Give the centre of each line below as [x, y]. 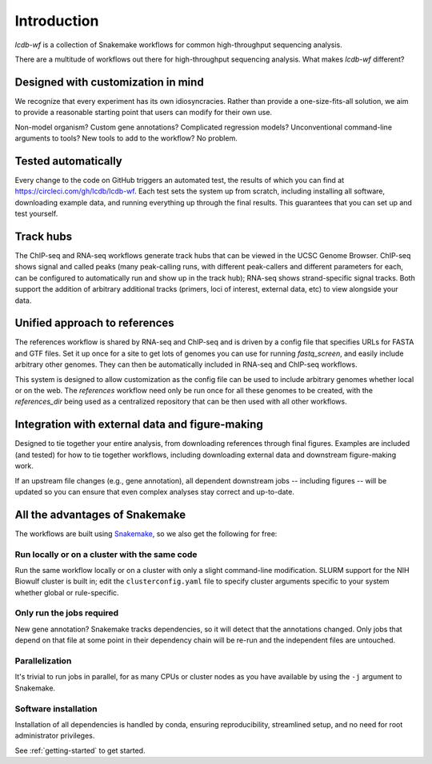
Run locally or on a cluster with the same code [106, 554]
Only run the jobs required [67, 613]
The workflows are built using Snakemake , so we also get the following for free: [146, 533]
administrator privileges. [55, 736]
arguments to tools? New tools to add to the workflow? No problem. [126, 138]
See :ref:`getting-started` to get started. [80, 750]
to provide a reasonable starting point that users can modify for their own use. [143, 113]
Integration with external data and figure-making [139, 425]
